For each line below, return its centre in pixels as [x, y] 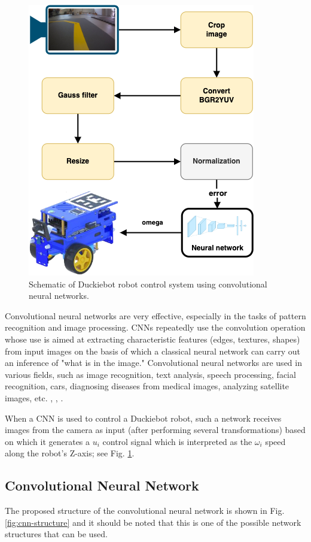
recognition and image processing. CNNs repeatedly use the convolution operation [155, 327]
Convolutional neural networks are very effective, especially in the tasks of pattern [155, 315]
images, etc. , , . [34, 397]
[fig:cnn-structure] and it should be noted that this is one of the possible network [153, 522]
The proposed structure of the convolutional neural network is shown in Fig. [145, 511]
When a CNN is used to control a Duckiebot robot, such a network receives [143, 418]
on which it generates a [48, 441]
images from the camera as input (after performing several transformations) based [155, 430]
